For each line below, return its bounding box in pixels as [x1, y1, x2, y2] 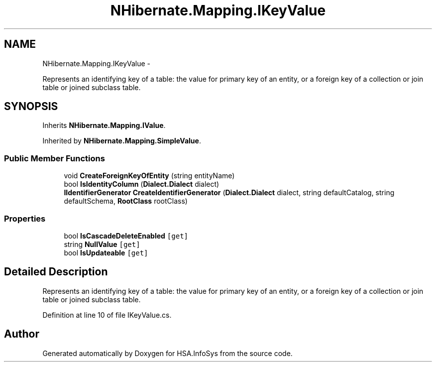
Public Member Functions [4, 153, 105, 163]
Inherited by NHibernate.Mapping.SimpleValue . [42, 136, 201, 145]
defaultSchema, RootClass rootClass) [64, 197, 188, 206]
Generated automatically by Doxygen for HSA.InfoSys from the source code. [42, 349, 293, 358]
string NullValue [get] [64, 240, 140, 248]
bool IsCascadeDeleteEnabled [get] [64, 231, 188, 240]
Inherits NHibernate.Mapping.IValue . [42, 121, 166, 130]
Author [4, 328, 39, 341]
